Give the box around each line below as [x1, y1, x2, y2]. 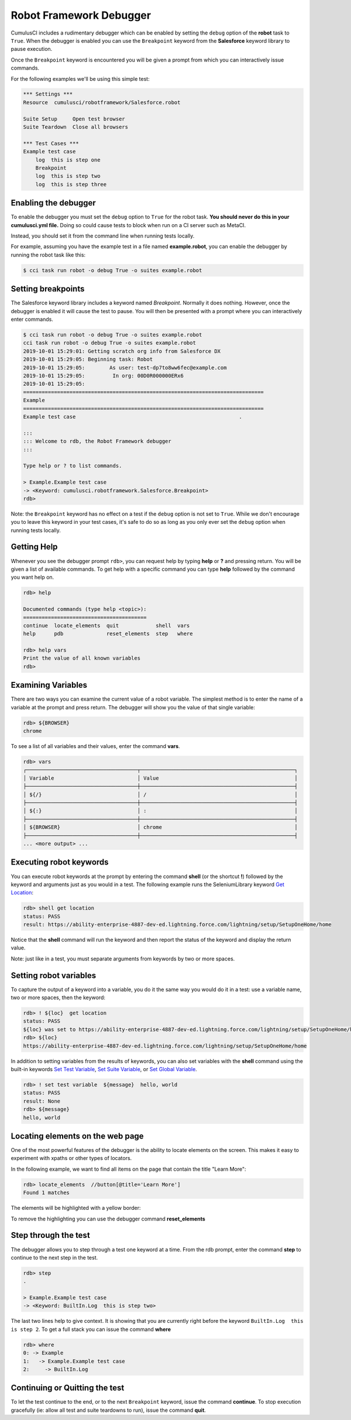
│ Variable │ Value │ [23, 774, 298, 781]
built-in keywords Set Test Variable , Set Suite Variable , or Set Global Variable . [11, 1066, 197, 1073]
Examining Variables [11, 680, 88, 690]
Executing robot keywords [11, 858, 109, 867]
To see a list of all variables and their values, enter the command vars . [11, 743, 181, 750]
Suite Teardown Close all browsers [23, 124, 129, 131]
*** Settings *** [23, 91, 73, 98]
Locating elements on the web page [11, 1131, 144, 1141]
